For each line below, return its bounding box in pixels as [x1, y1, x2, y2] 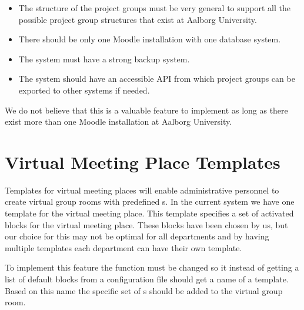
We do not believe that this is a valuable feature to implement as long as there [5, 104, 288, 116]
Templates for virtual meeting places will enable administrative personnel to [5, 184, 279, 196]
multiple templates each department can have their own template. [5, 241, 242, 254]
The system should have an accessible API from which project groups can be [18, 72, 295, 85]
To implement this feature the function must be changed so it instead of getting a [5, 261, 299, 274]
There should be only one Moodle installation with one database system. [18, 33, 281, 45]
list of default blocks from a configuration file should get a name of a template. [5, 273, 289, 285]
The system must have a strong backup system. [18, 52, 190, 65]
